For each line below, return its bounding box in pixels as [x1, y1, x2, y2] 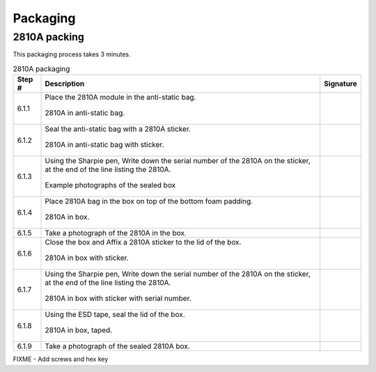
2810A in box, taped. [45, 325, 113, 335]
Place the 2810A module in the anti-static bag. [45, 93, 196, 102]
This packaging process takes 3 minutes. [13, 50, 131, 59]
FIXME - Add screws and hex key [13, 355, 109, 364]
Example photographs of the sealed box [45, 180, 176, 190]
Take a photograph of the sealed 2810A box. [45, 341, 191, 351]
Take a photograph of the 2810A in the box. [45, 228, 187, 238]
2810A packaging [13, 63, 70, 73]
